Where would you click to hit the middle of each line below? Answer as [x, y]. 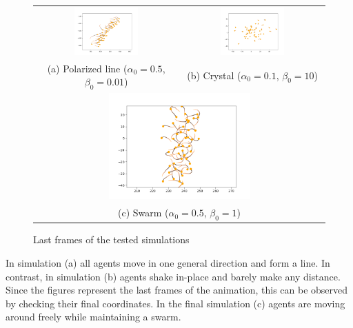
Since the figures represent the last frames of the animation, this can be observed [177, 290]
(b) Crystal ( [214, 75]
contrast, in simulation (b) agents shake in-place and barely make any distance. [173, 276]
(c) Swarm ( [143, 213]
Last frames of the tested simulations [111, 239]
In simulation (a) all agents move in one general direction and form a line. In [168, 262]
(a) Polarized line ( [87, 68]
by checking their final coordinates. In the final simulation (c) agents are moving [175, 303]
